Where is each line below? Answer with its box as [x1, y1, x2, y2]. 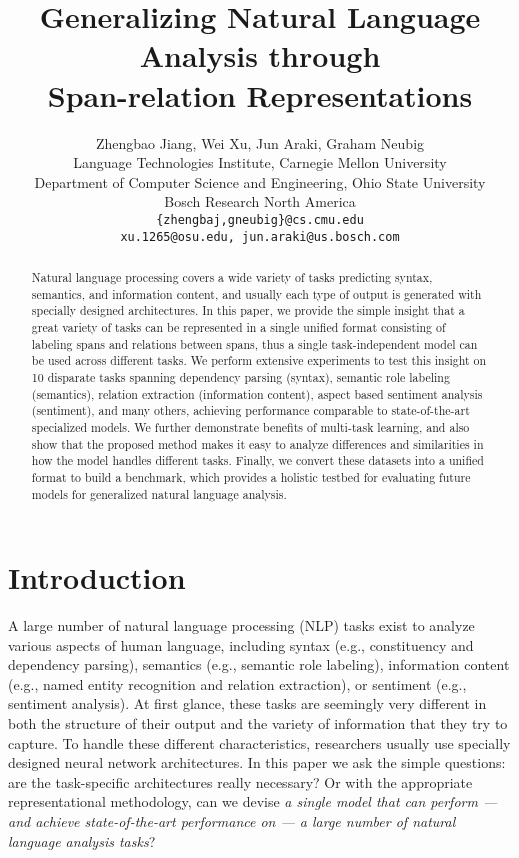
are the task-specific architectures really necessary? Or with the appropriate [8, 771, 473, 792]
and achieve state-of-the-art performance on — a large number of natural [8, 811, 456, 832]
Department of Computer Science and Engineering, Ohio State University [34, 171, 486, 192]
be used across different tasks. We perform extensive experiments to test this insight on [31, 352, 487, 369]
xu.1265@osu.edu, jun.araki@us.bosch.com [120, 229, 400, 244]
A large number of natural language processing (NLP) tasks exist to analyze [8, 615, 475, 636]
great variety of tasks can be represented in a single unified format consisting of [31, 318, 446, 335]
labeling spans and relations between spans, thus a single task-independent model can [31, 335, 478, 352]
